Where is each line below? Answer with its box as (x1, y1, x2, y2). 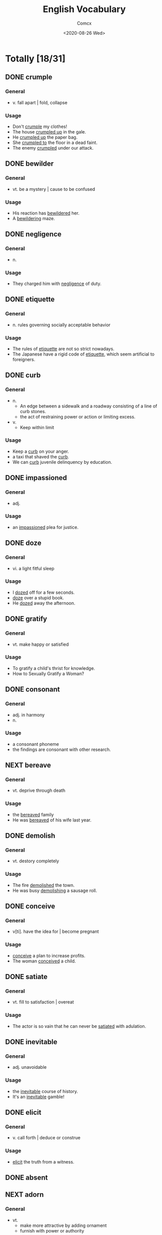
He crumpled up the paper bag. (12, 134, 78, 140)
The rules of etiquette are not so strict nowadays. (12, 346, 114, 352)
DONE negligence (5, 230, 62, 239)
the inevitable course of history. (12, 1088, 78, 1094)
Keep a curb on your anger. (12, 448, 69, 454)
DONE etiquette (5, 295, 55, 304)
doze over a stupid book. (12, 594, 64, 600)
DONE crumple (5, 73, 53, 82)
